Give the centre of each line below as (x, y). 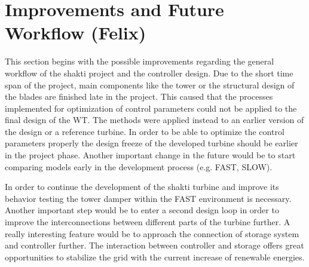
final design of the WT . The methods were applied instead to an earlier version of (154, 120)
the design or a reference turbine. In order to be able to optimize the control (145, 131)
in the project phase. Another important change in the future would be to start (150, 155)
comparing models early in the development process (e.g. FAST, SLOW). (139, 166)
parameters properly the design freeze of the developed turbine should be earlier (152, 143)
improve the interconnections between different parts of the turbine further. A (148, 222)
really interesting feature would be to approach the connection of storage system (152, 233)
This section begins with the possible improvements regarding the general (140, 61)
